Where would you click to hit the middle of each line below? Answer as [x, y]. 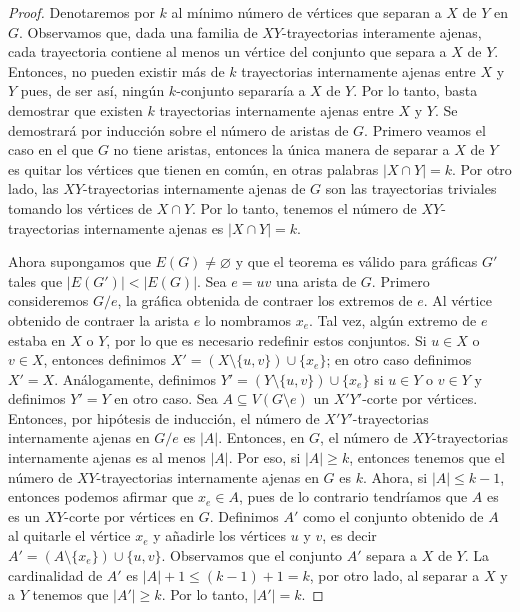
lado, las [33, 188]
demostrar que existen [75, 109]
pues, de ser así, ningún [92, 90]
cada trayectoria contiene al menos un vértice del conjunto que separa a [227, 51]
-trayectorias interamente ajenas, [382, 31]
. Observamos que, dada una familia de [138, 31]
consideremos [48, 300]
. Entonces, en [261, 437]
